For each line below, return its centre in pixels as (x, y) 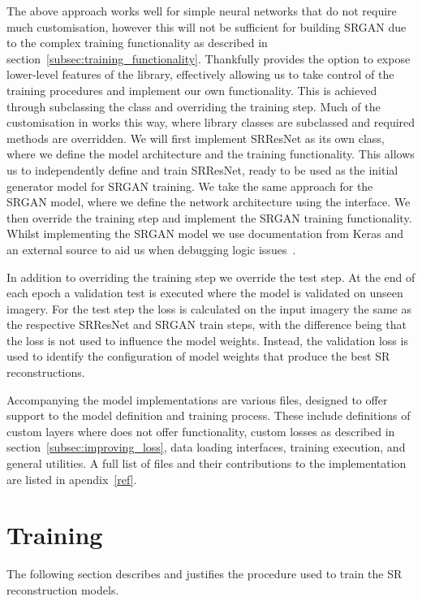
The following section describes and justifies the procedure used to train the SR (205, 574)
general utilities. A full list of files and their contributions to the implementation (207, 463)
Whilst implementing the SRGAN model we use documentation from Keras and (205, 233)
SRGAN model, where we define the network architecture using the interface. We (209, 202)
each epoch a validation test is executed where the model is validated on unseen (205, 293)
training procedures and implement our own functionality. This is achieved (192, 90)
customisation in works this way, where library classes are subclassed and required (211, 122)
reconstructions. (46, 372)
